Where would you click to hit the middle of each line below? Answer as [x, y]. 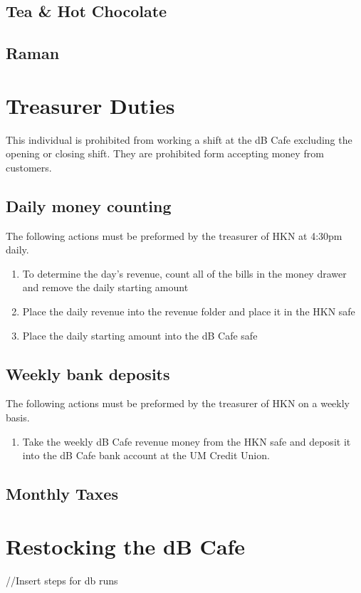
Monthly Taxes [62, 494]
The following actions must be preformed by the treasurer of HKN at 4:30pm [174, 235]
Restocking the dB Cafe [126, 546]
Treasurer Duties [90, 105]
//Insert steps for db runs [62, 580]
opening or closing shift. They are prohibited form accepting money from [165, 153]
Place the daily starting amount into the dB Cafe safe [140, 335]
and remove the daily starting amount [105, 287]
